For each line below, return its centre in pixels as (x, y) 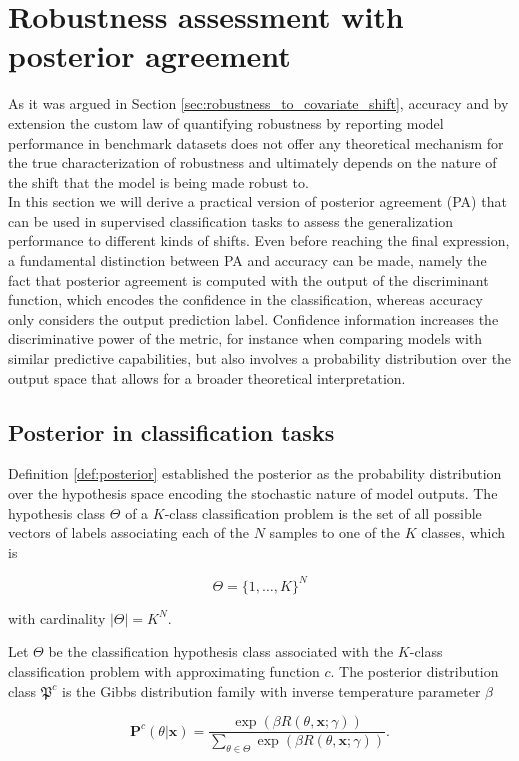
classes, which (463, 532)
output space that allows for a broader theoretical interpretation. (207, 377)
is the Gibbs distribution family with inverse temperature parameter (271, 690)
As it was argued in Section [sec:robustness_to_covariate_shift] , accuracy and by (258, 103)
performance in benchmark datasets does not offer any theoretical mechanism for (256, 142)
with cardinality (57, 617)
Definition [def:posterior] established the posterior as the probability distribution (255, 473)
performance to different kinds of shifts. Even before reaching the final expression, (259, 240)
